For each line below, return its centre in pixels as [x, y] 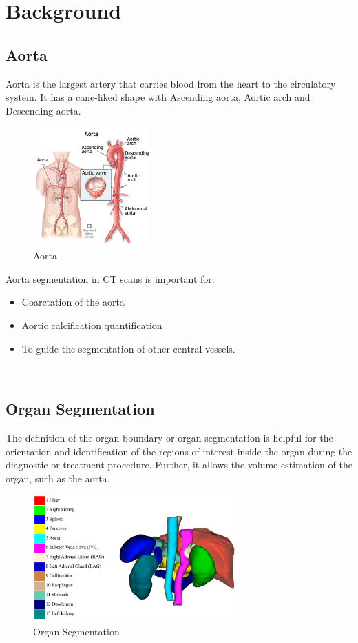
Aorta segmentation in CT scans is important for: [110, 278]
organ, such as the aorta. [58, 478]
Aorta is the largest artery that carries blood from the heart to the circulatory [171, 83]
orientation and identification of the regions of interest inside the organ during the [179, 451]
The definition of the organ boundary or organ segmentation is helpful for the [169, 437]
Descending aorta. [43, 110]
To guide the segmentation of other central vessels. [128, 348]
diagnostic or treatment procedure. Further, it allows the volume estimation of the [179, 465]
